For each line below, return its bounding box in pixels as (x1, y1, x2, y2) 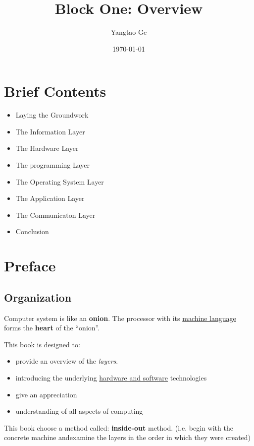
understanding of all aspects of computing (15, 406, 143, 416)
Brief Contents (4, 81, 106, 101)
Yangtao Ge (110, 27, 147, 37)
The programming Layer (15, 160, 90, 170)
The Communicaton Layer (15, 209, 96, 220)
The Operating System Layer (15, 176, 104, 187)
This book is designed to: (4, 339, 80, 349)
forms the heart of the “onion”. (4, 322, 100, 333)
